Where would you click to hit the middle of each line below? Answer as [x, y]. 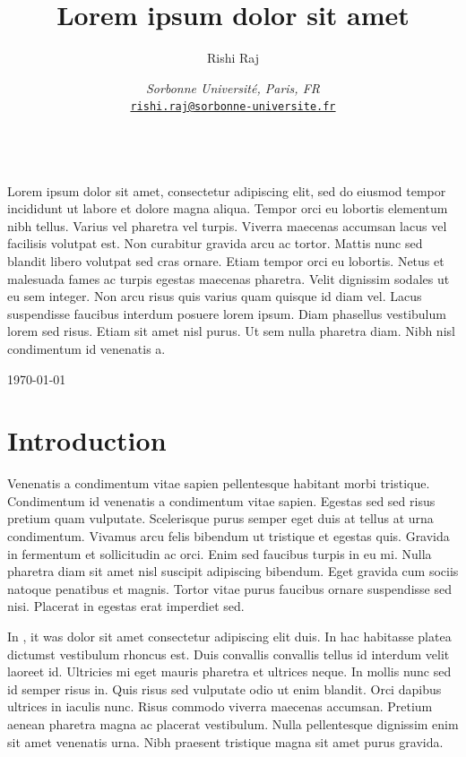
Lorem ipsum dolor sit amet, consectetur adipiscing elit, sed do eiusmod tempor [227, 190]
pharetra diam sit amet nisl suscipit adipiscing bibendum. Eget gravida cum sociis [233, 571]
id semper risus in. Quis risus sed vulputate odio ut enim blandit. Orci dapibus [224, 688]
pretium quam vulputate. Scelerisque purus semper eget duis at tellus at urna [220, 518]
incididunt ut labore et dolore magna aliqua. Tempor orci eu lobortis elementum [228, 208]
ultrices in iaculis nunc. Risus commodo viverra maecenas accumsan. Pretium [220, 706]
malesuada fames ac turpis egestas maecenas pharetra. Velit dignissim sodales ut [229, 278]
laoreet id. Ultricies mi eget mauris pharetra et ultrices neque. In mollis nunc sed [229, 671]
